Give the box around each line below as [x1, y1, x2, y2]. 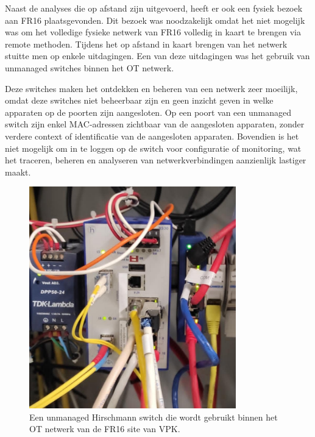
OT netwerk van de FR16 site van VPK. [29, 422, 180, 435]
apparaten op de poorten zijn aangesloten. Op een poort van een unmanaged [5, 105, 292, 118]
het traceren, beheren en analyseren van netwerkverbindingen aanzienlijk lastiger [5, 154, 306, 166]
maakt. [5, 165, 31, 178]
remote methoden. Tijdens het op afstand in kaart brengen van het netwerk [5, 37, 288, 50]
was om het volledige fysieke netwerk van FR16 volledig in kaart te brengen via [5, 26, 301, 38]
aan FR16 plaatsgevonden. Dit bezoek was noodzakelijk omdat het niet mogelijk [5, 13, 305, 26]
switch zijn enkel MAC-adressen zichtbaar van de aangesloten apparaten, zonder [5, 118, 305, 130]
